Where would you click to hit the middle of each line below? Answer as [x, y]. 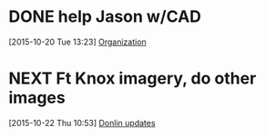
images [37, 98]
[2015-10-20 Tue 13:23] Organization [77, 42]
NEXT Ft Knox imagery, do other [133, 78]
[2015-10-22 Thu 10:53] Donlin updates [82, 122]
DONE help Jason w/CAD [105, 17]
